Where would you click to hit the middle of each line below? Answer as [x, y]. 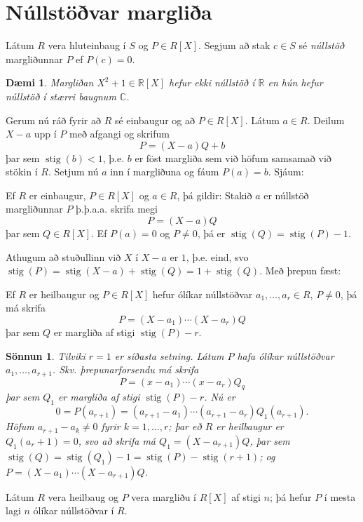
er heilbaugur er [250, 426]
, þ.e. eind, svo [217, 256]
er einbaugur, [57, 195]
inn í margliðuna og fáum [165, 172]
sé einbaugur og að [155, 120]
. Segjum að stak [234, 45]
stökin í [22, 172]
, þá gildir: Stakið [214, 195]
